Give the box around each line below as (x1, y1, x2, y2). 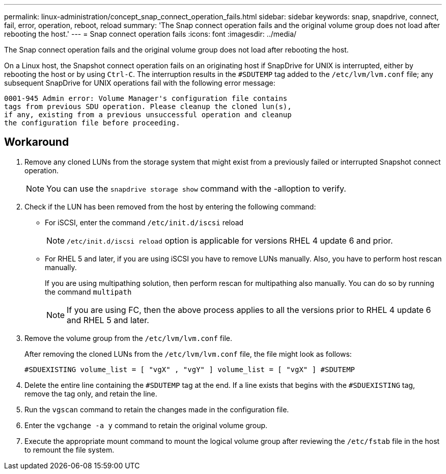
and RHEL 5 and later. (67, 314, 149, 325)
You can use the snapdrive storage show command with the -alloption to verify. (46, 183, 346, 194)
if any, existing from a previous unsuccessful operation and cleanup (4, 111, 292, 119)
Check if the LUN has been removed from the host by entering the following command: (24, 202, 316, 211)
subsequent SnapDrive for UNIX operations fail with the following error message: (4, 78, 275, 87)
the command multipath (45, 287, 132, 296)
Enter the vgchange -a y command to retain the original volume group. (24, 420, 268, 430)
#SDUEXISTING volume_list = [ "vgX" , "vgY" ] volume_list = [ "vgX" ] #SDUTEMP (24, 365, 355, 374)
